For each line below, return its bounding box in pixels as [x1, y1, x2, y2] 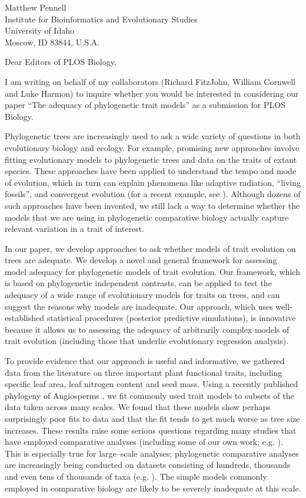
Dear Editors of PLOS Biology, [5, 55, 117, 68]
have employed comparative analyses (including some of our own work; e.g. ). [5, 435, 283, 448]
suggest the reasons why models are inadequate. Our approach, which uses [5, 300, 273, 312]
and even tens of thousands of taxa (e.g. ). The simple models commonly [5, 470, 267, 482]
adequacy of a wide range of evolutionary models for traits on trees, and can [5, 289, 280, 301]
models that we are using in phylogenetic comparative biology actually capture [5, 211, 289, 223]
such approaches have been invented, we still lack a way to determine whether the [5, 199, 300, 211]
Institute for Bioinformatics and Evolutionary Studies [5, 12, 198, 25]
